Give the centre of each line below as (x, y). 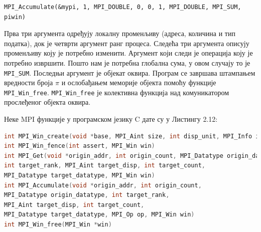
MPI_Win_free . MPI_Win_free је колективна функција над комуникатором (117, 92)
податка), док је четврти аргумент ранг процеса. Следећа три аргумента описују (127, 43)
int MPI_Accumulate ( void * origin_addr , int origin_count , (103, 185)
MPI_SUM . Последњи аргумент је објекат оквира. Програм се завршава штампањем (130, 72)
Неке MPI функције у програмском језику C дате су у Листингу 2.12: (111, 119)
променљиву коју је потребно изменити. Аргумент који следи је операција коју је (128, 53)
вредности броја (29, 82)
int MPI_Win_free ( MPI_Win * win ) (58, 224)
